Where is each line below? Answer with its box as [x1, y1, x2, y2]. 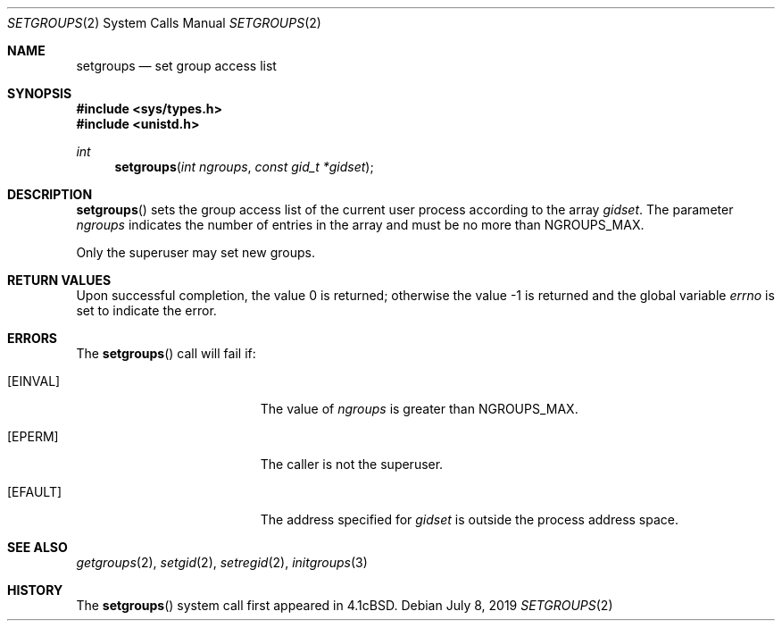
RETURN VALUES [7, 272, 112, 288]
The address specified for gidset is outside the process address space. [260, 512, 679, 527]
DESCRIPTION [7, 187, 93, 202]
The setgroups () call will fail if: [76, 346, 256, 361]
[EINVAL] [7, 373, 61, 389]
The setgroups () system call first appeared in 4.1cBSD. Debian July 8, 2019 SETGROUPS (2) [76, 598, 613, 613]
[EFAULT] [7, 484, 62, 499]
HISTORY [7, 582, 63, 598]
